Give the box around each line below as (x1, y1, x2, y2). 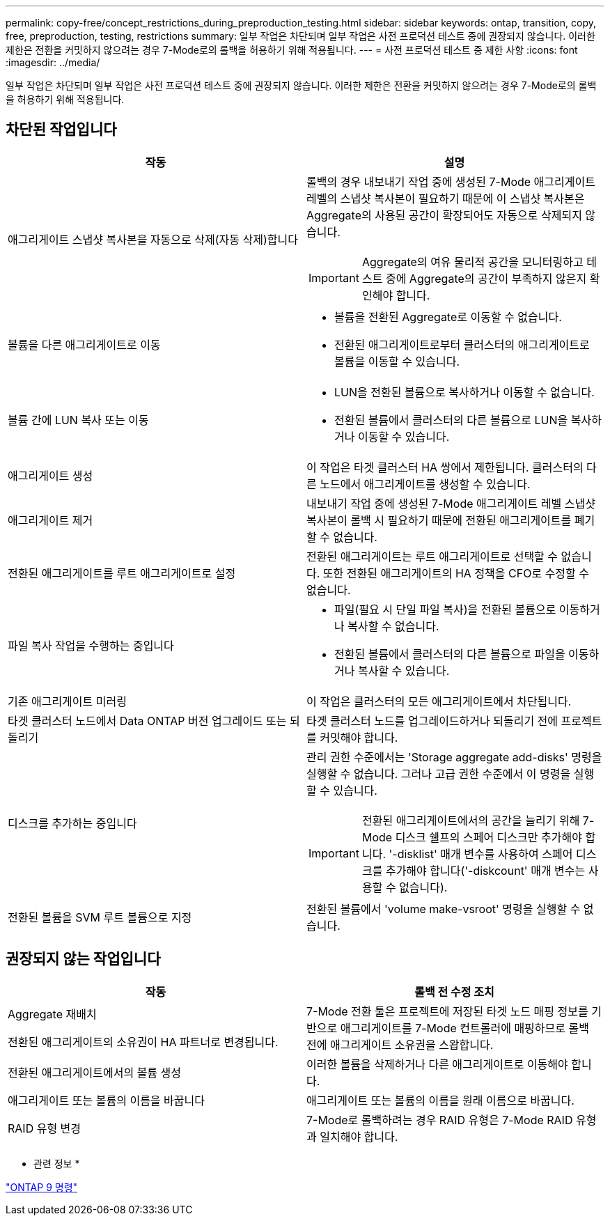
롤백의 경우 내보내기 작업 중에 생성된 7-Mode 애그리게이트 (306, 174, 595, 189)
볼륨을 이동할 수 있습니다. (334, 354, 460, 368)
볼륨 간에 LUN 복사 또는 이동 (8, 412, 149, 427)
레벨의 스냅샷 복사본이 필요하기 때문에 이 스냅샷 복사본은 (306, 191, 585, 205)
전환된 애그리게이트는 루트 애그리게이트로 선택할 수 (306, 549, 558, 563)
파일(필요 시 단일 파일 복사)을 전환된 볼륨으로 (334, 602, 556, 616)
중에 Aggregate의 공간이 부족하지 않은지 (385, 271, 587, 286)
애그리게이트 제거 (8, 513, 93, 527)
